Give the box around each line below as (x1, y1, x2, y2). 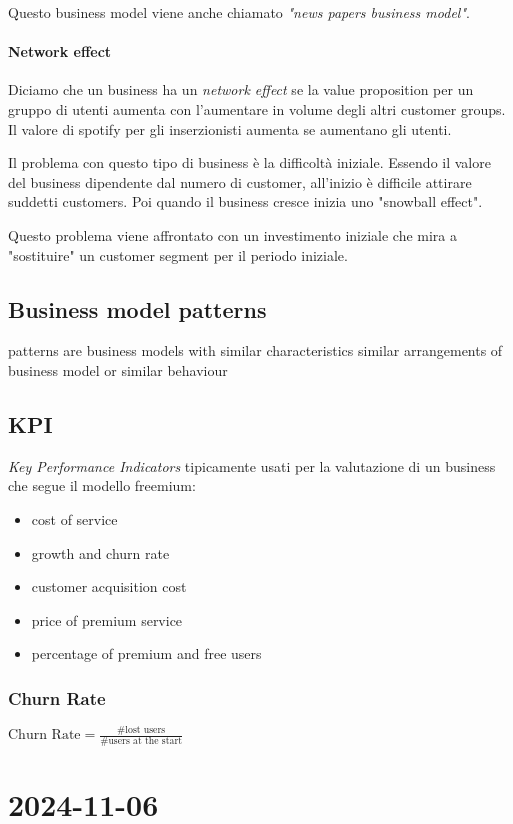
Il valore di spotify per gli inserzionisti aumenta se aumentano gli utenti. (8, 118, 452, 139)
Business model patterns (8, 293, 267, 324)
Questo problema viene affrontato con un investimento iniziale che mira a (8, 224, 458, 245)
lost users (125, 725, 166, 736)
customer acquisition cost (31, 576, 187, 597)
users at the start (108, 736, 183, 747)
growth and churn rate (31, 542, 170, 563)
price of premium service (31, 609, 183, 630)
